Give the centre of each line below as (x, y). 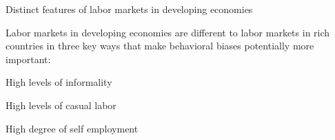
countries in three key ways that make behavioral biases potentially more (160, 46)
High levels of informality (59, 82)
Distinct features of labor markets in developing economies (129, 9)
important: (28, 59)
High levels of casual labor (61, 105)
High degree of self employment (72, 128)
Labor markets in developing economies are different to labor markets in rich (168, 32)
